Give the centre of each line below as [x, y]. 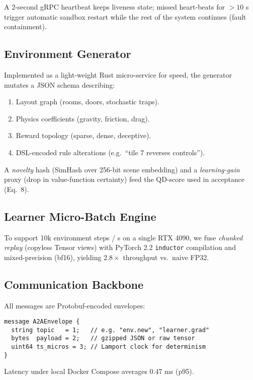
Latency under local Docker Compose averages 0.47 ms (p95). [99, 371]
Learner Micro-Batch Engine [80, 216]
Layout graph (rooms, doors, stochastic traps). [88, 102]
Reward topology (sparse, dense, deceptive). [83, 135]
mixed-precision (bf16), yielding [53, 257]
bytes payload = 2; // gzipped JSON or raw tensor [103, 338]
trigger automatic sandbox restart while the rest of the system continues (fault [125, 16]
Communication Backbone [74, 284]
